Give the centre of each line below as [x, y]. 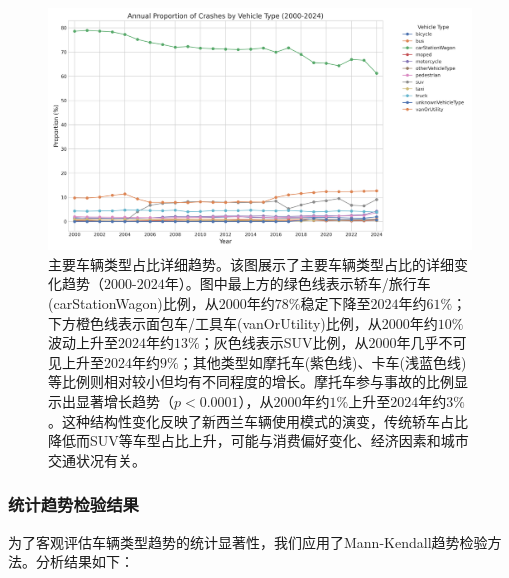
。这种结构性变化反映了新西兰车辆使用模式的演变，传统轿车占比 [258, 420]
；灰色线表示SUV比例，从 [284, 342]
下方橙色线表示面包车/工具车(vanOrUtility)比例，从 [215, 322]
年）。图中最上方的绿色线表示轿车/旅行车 [297, 283]
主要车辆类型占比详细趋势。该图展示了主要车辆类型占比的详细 [251, 263]
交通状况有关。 [97, 459]
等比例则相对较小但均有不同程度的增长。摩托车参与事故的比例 [251, 381]
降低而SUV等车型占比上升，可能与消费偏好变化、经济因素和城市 [258, 440]
